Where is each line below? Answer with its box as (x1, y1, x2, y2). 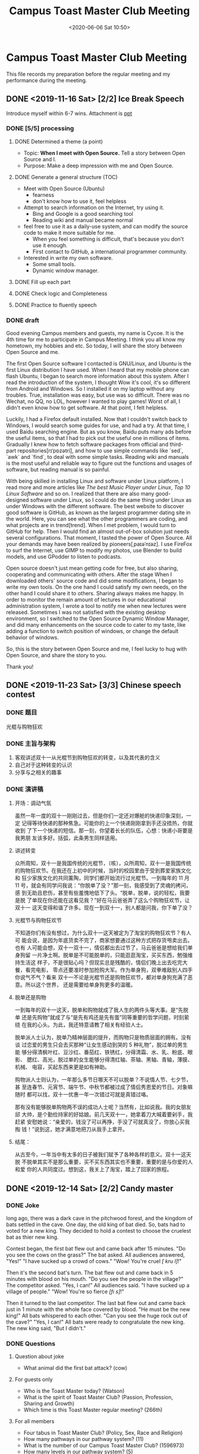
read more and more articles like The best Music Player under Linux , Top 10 (6, 484, 191, 491)
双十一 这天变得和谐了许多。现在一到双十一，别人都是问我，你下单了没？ (14, 904, 193, 911)
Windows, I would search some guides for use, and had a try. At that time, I (6, 422, 190, 429)
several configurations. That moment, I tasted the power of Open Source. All (6, 534, 192, 541)
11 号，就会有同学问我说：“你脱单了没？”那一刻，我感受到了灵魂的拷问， (14, 882, 191, 889)
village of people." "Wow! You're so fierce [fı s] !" (6, 1288, 124, 1295)
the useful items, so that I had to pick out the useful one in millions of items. (6, 435, 191, 442)
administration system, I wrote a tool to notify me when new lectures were (6, 602, 187, 610)
